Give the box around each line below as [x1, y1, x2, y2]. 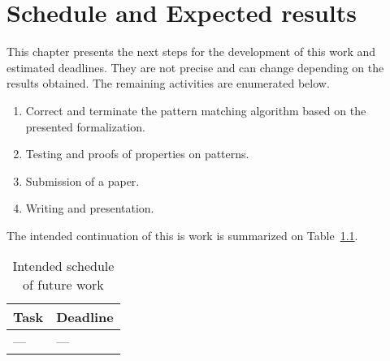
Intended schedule [12, 256, 115, 276]
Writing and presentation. [25, 200, 154, 217]
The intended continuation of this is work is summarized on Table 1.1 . [6, 226, 358, 243]
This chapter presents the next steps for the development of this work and [6, 43, 376, 60]
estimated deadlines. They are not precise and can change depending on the [6, 58, 384, 75]
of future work [23, 275, 104, 294]
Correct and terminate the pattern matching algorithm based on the [25, 101, 366, 118]
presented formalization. [25, 118, 145, 135]
